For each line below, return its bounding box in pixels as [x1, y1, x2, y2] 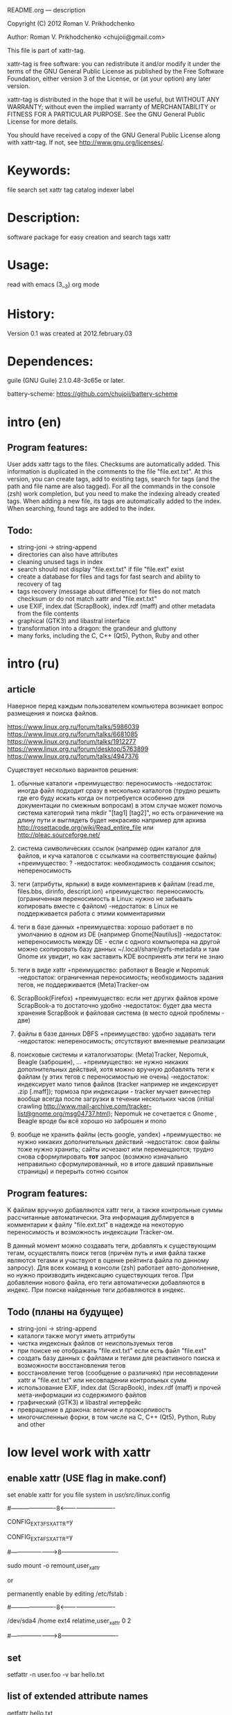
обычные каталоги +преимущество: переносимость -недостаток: [17, 779, 213, 788]
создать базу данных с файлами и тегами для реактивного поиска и [17, 1354, 220, 1362]
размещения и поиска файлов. [7, 709, 98, 718]
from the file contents [17, 609, 80, 618]
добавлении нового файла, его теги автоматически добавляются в [7, 1278, 206, 1287]
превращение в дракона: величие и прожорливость [17, 1405, 172, 1414]
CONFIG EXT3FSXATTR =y [7, 1517, 73, 1527]
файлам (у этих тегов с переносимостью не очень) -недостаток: [17, 1072, 209, 1081]
